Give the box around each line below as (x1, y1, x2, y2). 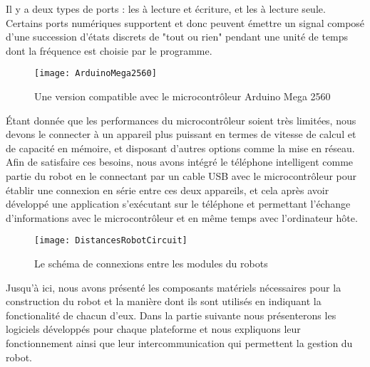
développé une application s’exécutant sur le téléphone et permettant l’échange (6, 196, 351, 211)
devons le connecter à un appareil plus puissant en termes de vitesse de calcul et (6, 127, 356, 142)
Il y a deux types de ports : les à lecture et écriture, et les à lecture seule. (6, 1, 326, 16)
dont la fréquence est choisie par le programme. (6, 43, 212, 58)
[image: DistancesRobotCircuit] (34, 235, 187, 246)
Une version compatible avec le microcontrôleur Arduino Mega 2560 (34, 89, 331, 104)
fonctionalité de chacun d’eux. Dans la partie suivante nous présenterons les (6, 307, 336, 322)
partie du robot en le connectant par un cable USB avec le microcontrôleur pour (6, 169, 357, 183)
